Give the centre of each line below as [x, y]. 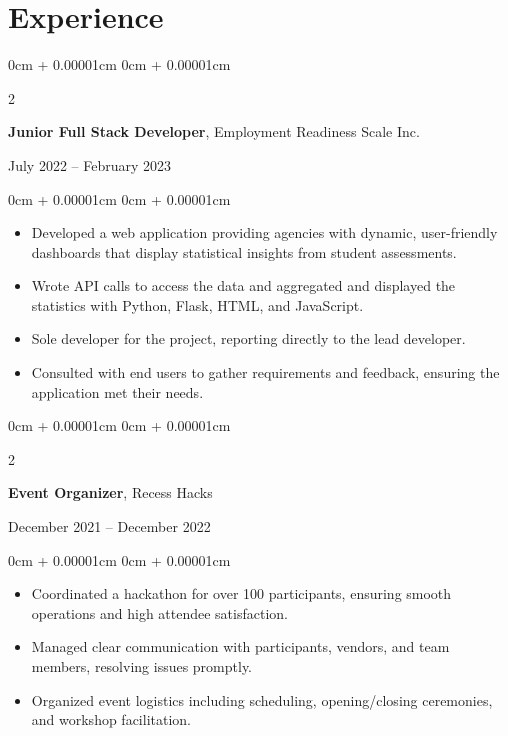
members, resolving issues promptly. [142, 666]
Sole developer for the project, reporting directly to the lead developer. [248, 338]
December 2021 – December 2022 [109, 526]
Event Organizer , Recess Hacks [110, 492]
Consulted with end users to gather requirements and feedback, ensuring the [265, 372]
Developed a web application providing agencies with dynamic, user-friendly [264, 232]
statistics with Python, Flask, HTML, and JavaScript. [197, 304]
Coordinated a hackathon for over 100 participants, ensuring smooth [241, 593]
